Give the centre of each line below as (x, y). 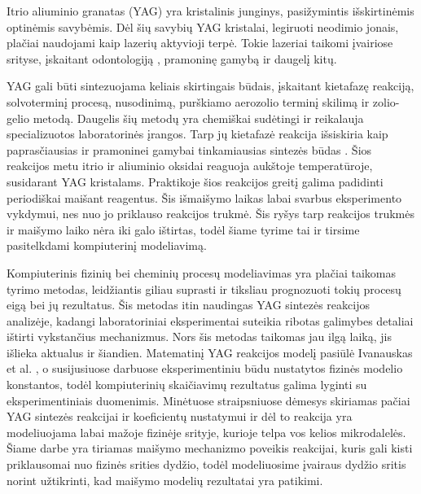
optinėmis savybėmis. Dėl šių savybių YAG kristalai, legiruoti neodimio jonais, (203, 26)
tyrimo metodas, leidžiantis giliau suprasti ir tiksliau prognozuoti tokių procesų (204, 289)
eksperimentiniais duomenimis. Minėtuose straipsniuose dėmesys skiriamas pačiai (208, 400)
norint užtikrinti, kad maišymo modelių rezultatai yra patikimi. (165, 480)
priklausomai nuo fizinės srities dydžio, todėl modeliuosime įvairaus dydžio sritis (206, 464)
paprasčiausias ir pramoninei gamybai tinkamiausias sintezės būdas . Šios (189, 149)
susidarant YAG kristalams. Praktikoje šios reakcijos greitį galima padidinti (195, 181)
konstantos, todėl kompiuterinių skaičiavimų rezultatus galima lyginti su (187, 385)
